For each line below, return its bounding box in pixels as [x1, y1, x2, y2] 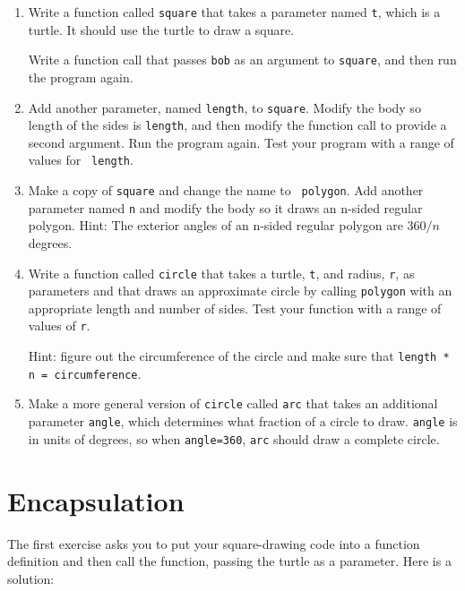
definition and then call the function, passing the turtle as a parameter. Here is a [7, 552, 452, 570]
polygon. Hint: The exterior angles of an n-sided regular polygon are [28, 216, 403, 235]
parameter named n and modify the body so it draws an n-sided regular [28, 198, 423, 217]
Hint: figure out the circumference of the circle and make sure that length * [28, 347, 450, 365]
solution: [7, 569, 55, 587]
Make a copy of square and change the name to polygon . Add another [28, 181, 424, 200]
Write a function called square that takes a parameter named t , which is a [28, 3, 441, 21]
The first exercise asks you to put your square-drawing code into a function [7, 534, 420, 552]
